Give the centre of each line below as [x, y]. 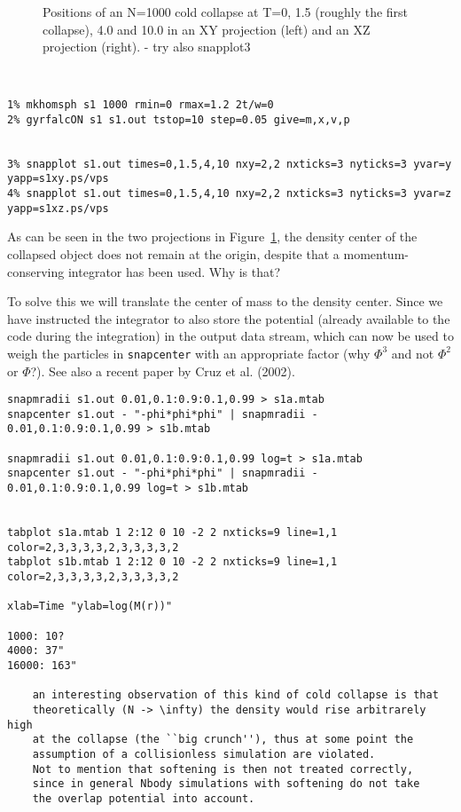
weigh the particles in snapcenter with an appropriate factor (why [189, 353]
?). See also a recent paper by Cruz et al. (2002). [163, 371]
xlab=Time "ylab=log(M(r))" [90, 607]
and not [413, 353]
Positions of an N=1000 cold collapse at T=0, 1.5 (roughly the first [226, 12]
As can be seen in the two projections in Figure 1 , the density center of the [212, 237]
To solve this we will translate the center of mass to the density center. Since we [225, 301]
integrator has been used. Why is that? [174, 271]
